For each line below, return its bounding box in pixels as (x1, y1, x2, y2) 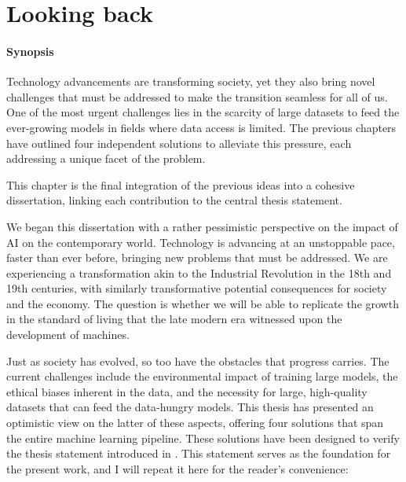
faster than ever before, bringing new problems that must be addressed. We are (6, 249, 388, 266)
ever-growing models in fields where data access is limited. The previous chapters (6, 119, 397, 135)
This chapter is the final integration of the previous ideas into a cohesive (6, 176, 355, 193)
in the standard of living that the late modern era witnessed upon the (6, 311, 342, 327)
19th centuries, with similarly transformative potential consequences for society (6, 280, 387, 296)
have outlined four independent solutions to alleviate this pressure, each (6, 134, 352, 151)
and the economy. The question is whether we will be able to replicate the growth (6, 295, 399, 311)
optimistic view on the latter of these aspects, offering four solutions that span (6, 414, 384, 431)
